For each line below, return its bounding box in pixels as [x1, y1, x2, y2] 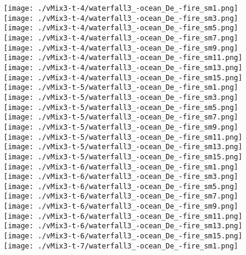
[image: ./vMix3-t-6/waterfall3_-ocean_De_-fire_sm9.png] [4, 202, 238, 211]
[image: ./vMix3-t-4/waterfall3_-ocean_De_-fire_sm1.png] [4, 4, 238, 12]
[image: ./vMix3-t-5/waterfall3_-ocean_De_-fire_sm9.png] [4, 122, 238, 131]
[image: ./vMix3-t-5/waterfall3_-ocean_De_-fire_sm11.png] [4, 133, 242, 141]
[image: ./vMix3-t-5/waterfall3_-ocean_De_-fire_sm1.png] [4, 83, 238, 92]
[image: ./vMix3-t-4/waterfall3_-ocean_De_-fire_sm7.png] [4, 33, 238, 42]
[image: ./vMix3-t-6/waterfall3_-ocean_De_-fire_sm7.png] [4, 192, 238, 201]
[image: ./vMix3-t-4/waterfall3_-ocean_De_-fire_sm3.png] [4, 14, 238, 23]
